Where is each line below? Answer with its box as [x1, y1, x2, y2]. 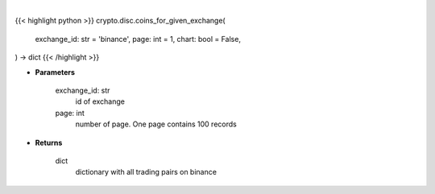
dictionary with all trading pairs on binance [75, 167, 217, 177]
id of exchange [75, 97, 125, 106]
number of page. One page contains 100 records [75, 119, 237, 129]
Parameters [35, 67, 76, 76]
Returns [35, 138, 63, 147]
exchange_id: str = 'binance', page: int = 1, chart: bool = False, [35, 34, 242, 43]
